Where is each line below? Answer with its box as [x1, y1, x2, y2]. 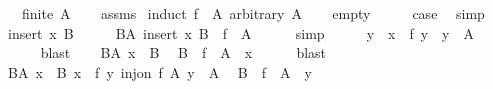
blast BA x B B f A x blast [40, 42, 327, 63]
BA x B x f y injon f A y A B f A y [7, 61, 312, 82]
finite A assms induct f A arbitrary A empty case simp [21, 3, 485, 23]
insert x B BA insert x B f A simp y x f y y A [7, 22, 474, 43]
